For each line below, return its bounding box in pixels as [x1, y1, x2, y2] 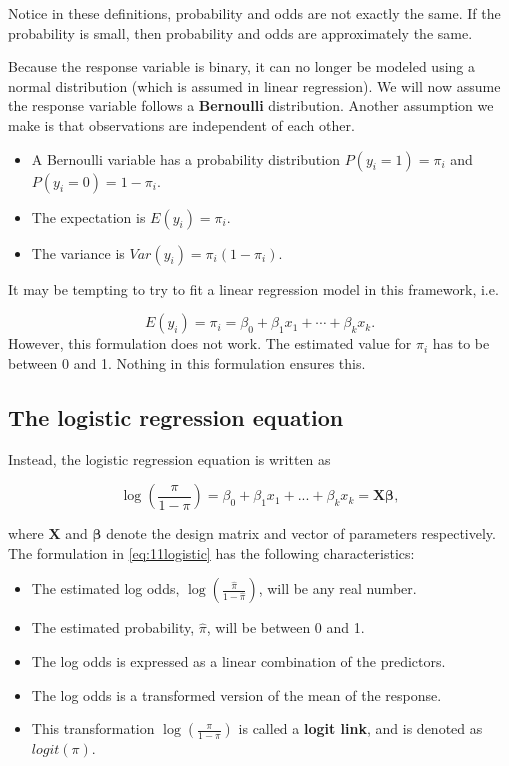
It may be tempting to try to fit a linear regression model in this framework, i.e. [8, 278, 499, 299]
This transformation [31, 718, 155, 739]
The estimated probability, [31, 617, 195, 638]
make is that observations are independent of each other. [8, 114, 355, 135]
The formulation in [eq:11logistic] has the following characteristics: [8, 542, 415, 563]
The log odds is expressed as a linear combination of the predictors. [31, 650, 446, 671]
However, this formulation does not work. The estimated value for [8, 333, 412, 354]
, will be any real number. [258, 578, 417, 599]
